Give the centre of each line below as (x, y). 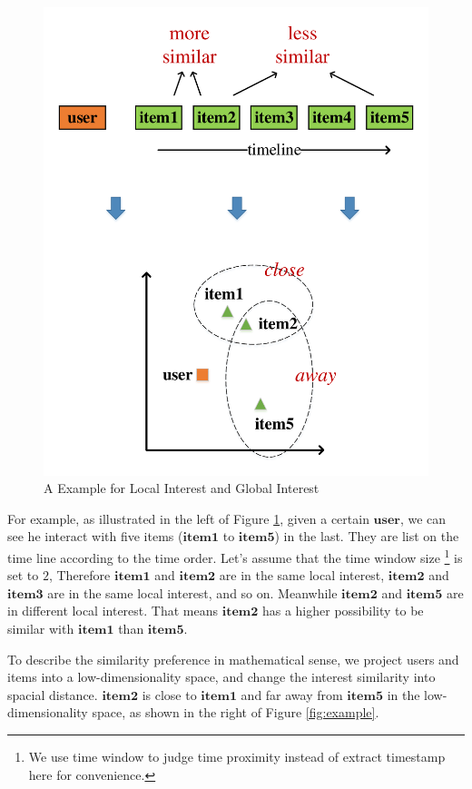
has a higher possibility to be (343, 611)
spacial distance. (53, 694)
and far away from (292, 694)
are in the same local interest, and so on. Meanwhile (192, 592)
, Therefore (79, 575)
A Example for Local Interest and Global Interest (182, 488)
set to (23, 575)
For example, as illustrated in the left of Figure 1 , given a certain (188, 518)
